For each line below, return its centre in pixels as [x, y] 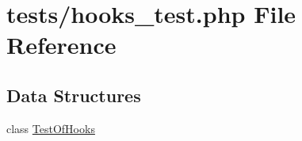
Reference [61, 45]
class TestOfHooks [51, 128]
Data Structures [74, 95]
